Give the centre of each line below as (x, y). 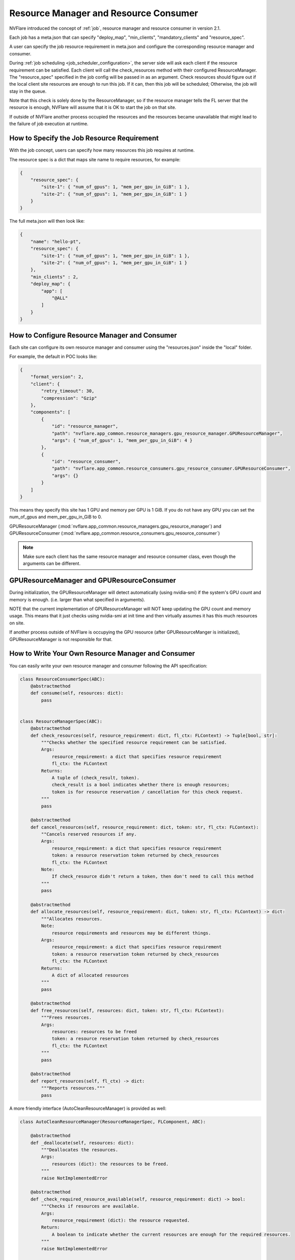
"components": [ (50, 412)
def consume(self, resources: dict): (77, 693)
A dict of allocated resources (90, 975)
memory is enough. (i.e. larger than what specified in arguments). (77, 599)
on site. (17, 623)
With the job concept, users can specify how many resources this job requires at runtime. (102, 150)
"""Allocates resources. (72, 919)
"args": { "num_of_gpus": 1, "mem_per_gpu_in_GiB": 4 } (122, 440)
